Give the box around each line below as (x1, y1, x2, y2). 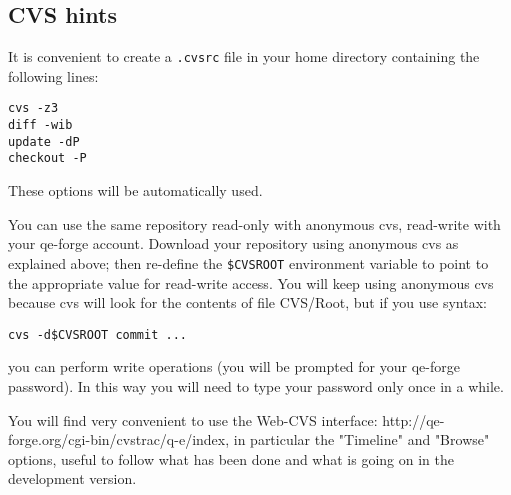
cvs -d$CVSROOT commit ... (8, 327, 187, 342)
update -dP (8, 134, 80, 149)
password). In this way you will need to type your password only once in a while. (8, 375, 504, 396)
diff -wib (8, 118, 73, 133)
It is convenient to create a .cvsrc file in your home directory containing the (8, 46, 480, 67)
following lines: (8, 65, 99, 86)
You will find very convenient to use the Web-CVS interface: (8, 409, 378, 430)
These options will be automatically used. (8, 180, 263, 201)
